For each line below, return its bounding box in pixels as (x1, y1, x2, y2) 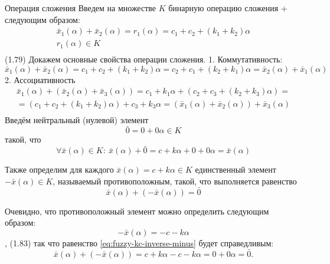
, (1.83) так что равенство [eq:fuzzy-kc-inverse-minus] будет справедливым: (5, 236, 274, 249)
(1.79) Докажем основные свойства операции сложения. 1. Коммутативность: (5, 53, 283, 65)
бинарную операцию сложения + (168, 2, 287, 14)
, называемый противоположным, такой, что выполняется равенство (53, 174, 297, 187)
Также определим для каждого (5, 163, 114, 176)
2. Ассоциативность (5, 73, 76, 85)
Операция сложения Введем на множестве (5, 2, 156, 14)
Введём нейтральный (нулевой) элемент (5, 113, 149, 126)
